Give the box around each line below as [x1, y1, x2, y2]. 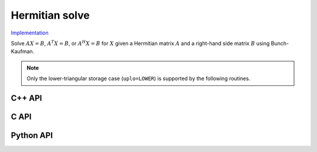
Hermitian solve [11, 9, 90, 22]
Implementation [11, 29, 49, 36]
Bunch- [271, 40, 289, 47]
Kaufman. [11, 48, 35, 55]
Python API [11, 130, 53, 140]
